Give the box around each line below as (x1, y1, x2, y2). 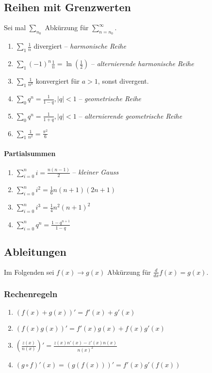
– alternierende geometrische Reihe (79, 110, 182, 121)
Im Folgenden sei (4, 266, 54, 277)
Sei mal (4, 22, 26, 33)
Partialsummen (4, 148, 56, 159)
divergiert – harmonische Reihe (33, 41, 126, 51)
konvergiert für (35, 76, 80, 86)
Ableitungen (4, 244, 66, 259)
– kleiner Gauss (72, 167, 119, 177)
